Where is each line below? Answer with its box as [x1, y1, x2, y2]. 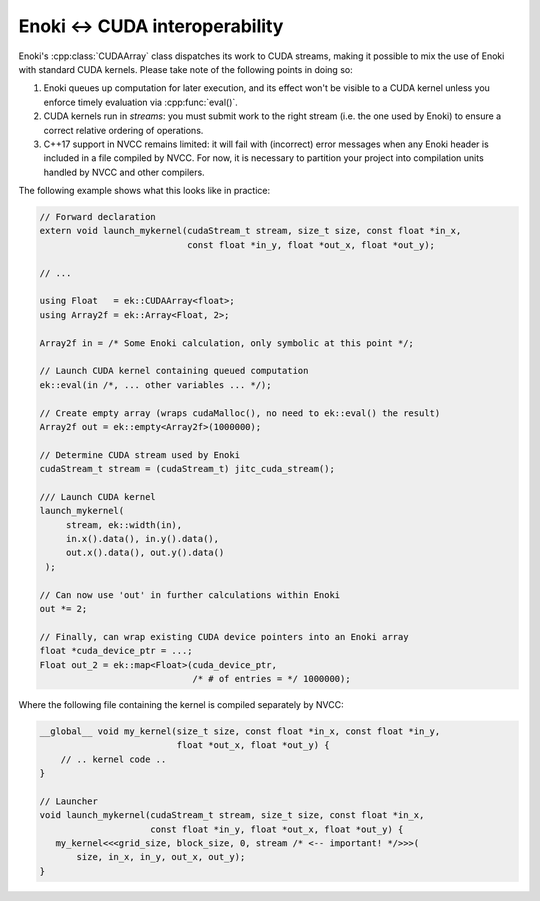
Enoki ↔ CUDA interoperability [18, 15, 284, 37]
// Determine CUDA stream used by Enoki [39, 449, 240, 460]
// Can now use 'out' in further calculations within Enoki [39, 589, 341, 600]
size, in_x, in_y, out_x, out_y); [76, 851, 246, 863]
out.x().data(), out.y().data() [65, 547, 225, 559]
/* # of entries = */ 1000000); [192, 673, 351, 684]
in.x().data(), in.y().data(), [65, 533, 220, 545]
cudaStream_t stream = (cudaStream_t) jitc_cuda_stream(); [39, 463, 335, 475]
